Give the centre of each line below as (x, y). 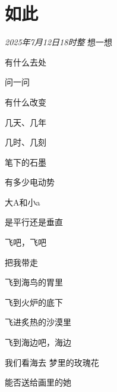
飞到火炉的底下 (34, 302)
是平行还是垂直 (34, 222)
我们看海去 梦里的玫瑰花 (52, 362)
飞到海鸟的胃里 (34, 282)
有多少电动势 (30, 182)
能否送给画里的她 (38, 382)
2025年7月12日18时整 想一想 (59, 42)
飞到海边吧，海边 (38, 342)
